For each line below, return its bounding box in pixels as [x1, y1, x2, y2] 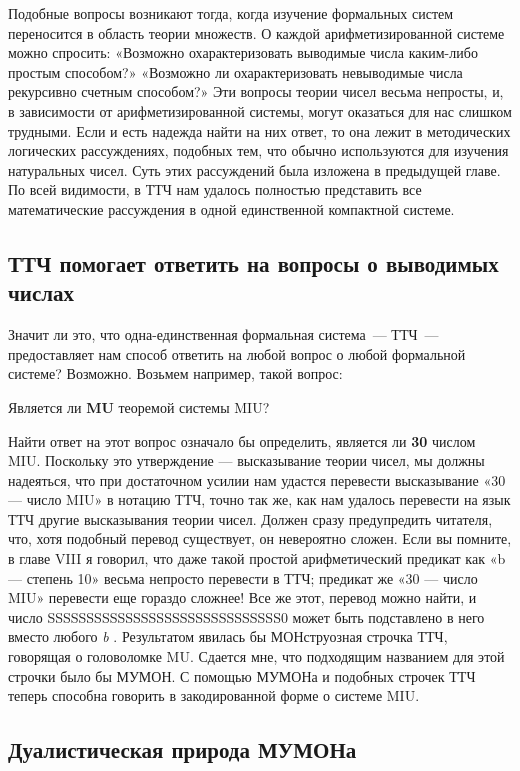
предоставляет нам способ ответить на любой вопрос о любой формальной [8, 343, 466, 364]
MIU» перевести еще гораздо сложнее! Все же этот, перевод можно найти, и [8, 587, 477, 608]
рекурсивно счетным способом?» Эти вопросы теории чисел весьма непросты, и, [8, 81, 504, 102]
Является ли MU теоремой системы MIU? [8, 396, 270, 417]
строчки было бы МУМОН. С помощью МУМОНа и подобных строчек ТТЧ [8, 665, 476, 686]
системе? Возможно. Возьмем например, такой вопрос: [8, 363, 343, 384]
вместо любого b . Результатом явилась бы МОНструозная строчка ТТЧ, [8, 626, 448, 647]
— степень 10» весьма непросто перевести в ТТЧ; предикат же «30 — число [8, 567, 478, 588]
